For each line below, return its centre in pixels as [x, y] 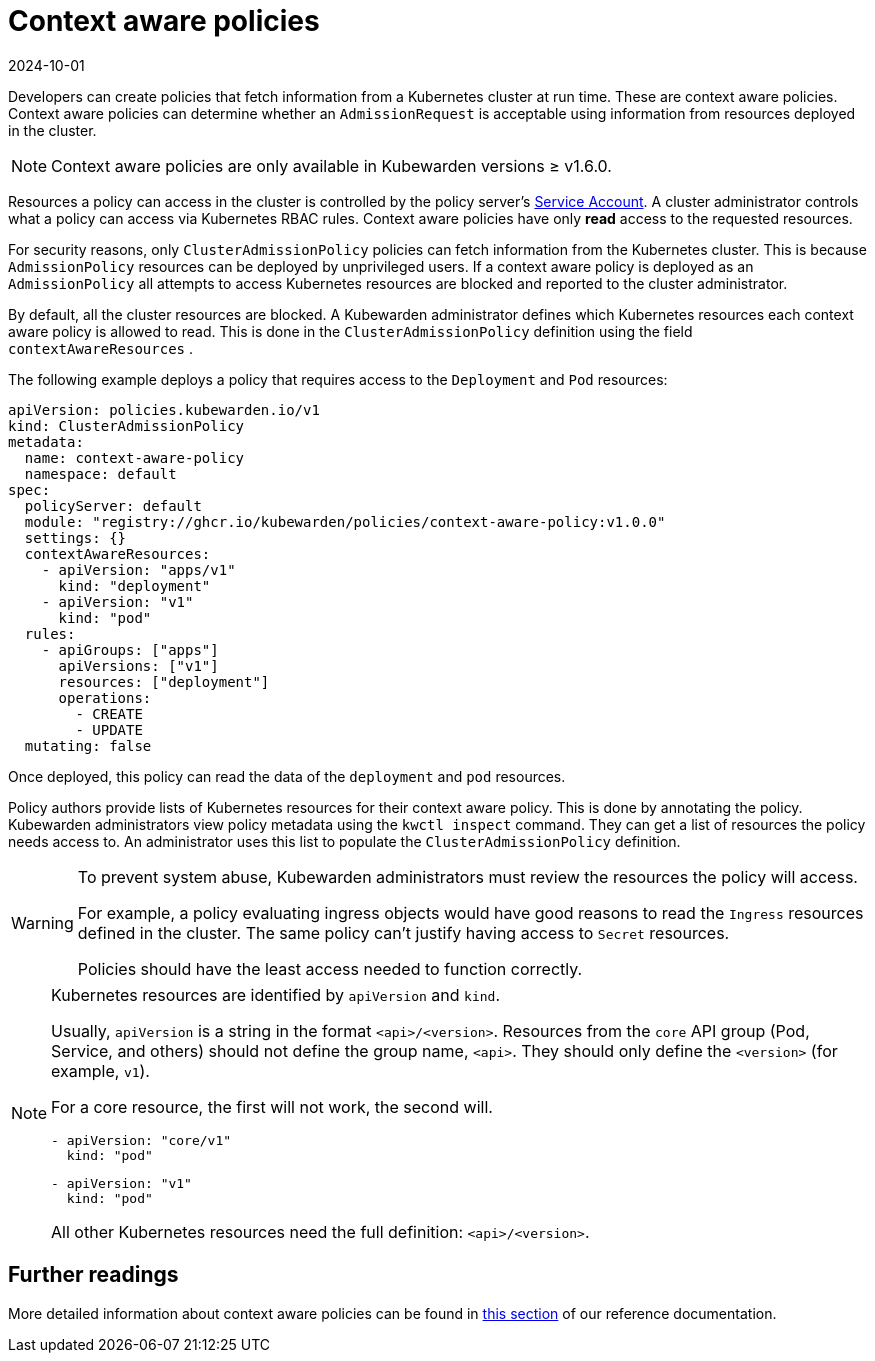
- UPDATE [109, 729]
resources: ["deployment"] [164, 681]
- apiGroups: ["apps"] [130, 649]
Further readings [93, 1275]
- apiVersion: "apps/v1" [138, 569]
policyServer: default [113, 505]
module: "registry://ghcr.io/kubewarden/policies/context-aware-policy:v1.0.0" [345, 521]
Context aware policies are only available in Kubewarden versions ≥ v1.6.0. [331, 165]
